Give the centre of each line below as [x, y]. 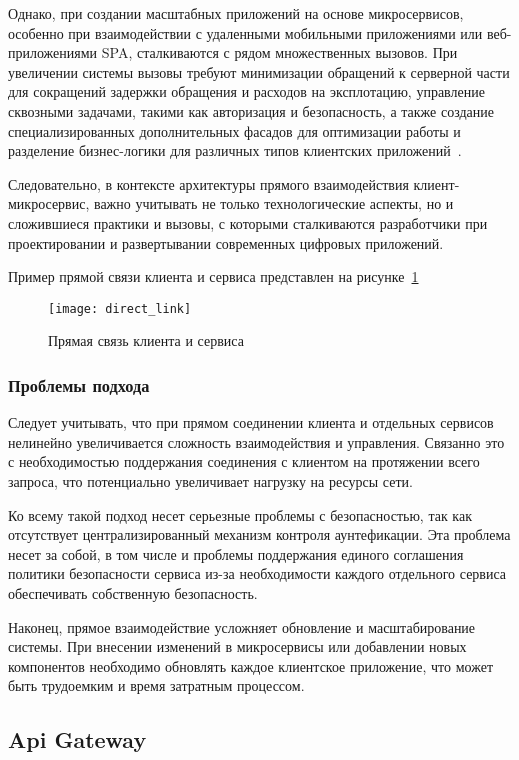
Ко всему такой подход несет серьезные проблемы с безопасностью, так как [240, 514]
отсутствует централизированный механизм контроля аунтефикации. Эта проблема [259, 534]
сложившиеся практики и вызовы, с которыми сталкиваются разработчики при [248, 222]
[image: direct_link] [120, 308]
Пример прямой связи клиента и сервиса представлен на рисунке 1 [213, 276]
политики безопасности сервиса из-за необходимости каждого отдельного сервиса [257, 573]
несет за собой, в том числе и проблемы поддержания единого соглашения [236, 553]
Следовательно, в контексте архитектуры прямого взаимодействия [208, 183]
